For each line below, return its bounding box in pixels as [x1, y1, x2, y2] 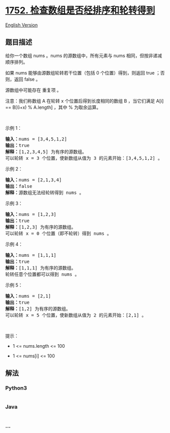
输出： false [5, 183, 33, 189]
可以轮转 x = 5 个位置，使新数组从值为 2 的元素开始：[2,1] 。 [5, 312, 147, 318]
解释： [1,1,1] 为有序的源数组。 [5, 265, 76, 271]
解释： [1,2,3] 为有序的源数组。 [5, 224, 76, 230]
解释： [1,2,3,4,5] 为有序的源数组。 [5, 149, 87, 155]
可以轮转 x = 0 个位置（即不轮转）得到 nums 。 [5, 230, 112, 236]
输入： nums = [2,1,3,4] [5, 177, 62, 183]
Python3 [5, 384, 27, 392]
